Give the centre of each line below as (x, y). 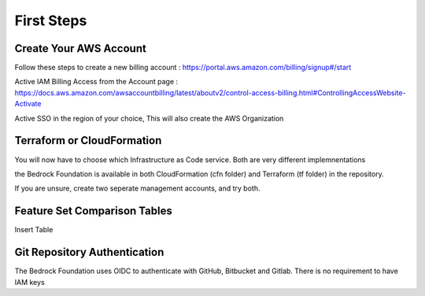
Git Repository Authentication (89, 252)
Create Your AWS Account (81, 48)
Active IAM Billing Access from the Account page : (96, 82)
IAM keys (30, 282)
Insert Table (34, 230)
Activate (28, 104)
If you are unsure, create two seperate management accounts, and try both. (137, 188)
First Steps (51, 20)
